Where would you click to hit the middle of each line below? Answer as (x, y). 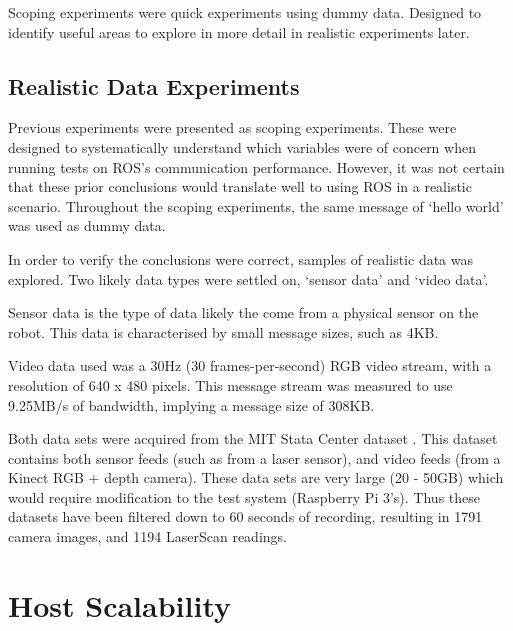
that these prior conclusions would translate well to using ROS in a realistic (240, 186)
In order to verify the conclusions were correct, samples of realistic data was (241, 258)
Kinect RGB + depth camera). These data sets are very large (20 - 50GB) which (256, 477)
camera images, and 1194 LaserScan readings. (147, 536)
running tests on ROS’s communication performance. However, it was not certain (256, 166)
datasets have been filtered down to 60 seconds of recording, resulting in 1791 (245, 516)
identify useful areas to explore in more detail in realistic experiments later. (239, 31)
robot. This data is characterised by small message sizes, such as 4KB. (223, 331)
